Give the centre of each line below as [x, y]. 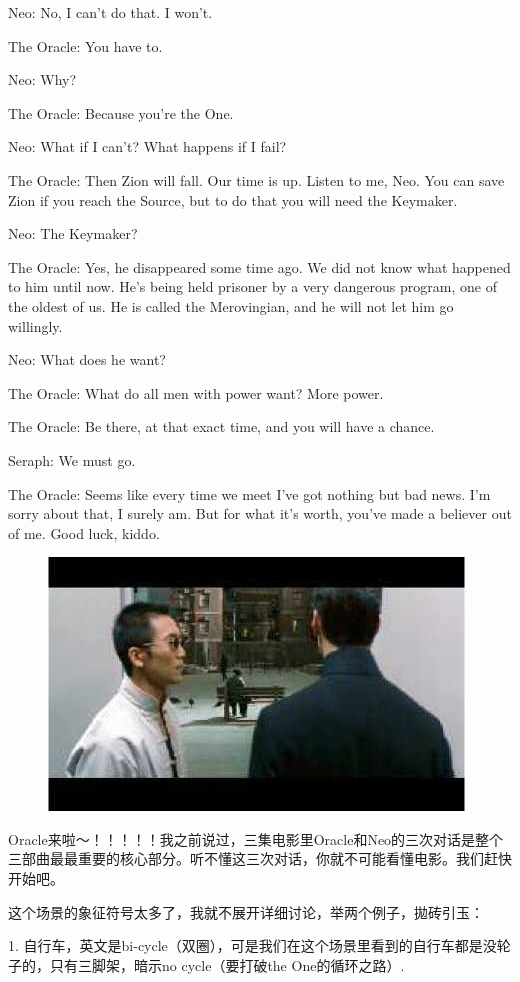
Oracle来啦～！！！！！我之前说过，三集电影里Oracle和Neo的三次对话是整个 [256, 838]
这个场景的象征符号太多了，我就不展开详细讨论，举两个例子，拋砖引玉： [246, 911]
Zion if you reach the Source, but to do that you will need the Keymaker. [233, 199]
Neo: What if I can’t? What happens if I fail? [147, 146]
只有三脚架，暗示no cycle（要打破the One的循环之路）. [227, 964]
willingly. [35, 325]
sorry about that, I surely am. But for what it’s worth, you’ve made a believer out [260, 513]
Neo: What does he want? [87, 359]
